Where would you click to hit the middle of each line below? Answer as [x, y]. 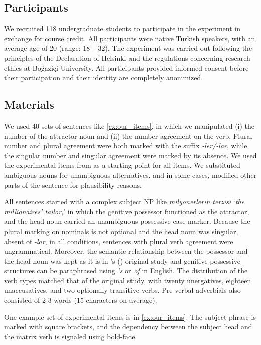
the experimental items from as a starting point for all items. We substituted [122, 165]
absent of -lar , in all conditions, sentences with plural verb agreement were [119, 241]
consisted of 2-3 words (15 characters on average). [81, 300]
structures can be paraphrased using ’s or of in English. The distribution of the [126, 270]
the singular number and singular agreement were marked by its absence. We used [130, 155]
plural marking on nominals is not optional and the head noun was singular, [121, 231]
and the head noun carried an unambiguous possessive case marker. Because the [127, 221]
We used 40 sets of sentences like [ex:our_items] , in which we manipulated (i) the [129, 125]
